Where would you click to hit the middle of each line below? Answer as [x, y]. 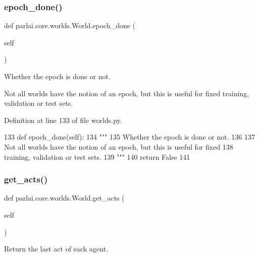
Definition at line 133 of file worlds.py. [63, 120]
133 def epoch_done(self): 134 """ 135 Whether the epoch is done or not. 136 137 [130, 137]
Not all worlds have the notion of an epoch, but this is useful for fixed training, [127, 93]
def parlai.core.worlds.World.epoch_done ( [70, 25]
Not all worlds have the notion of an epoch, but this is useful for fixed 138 [119, 146]
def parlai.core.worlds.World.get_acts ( [64, 198]
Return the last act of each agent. [56, 249]
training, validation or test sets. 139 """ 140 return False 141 [97, 156]
